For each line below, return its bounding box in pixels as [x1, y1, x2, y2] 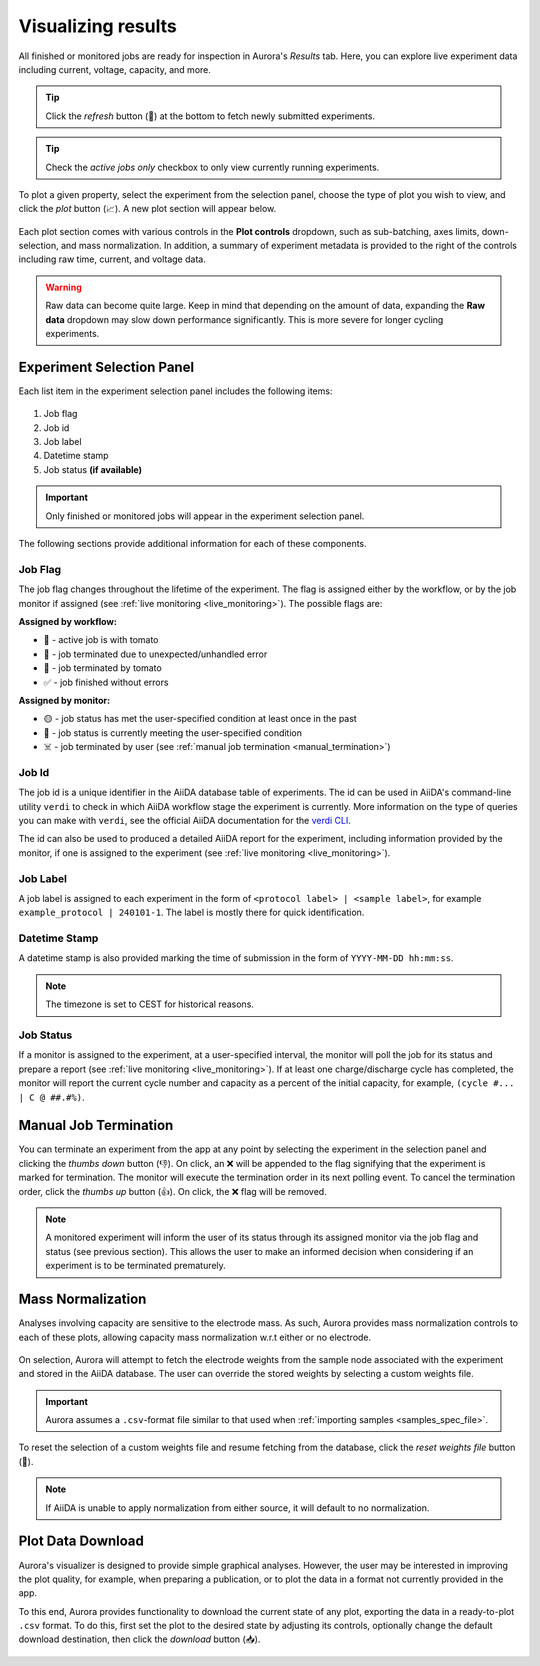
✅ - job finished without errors [43, 676, 169, 688]
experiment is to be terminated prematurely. [45, 1260, 227, 1272]
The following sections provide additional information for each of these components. [18, 538, 367, 550]
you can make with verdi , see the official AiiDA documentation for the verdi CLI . [18, 815, 352, 827]
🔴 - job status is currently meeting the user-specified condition [43, 726, 302, 739]
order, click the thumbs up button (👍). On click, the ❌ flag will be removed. [18, 1185, 327, 1197]
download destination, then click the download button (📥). [18, 1633, 261, 1645]
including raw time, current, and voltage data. [18, 253, 207, 265]
